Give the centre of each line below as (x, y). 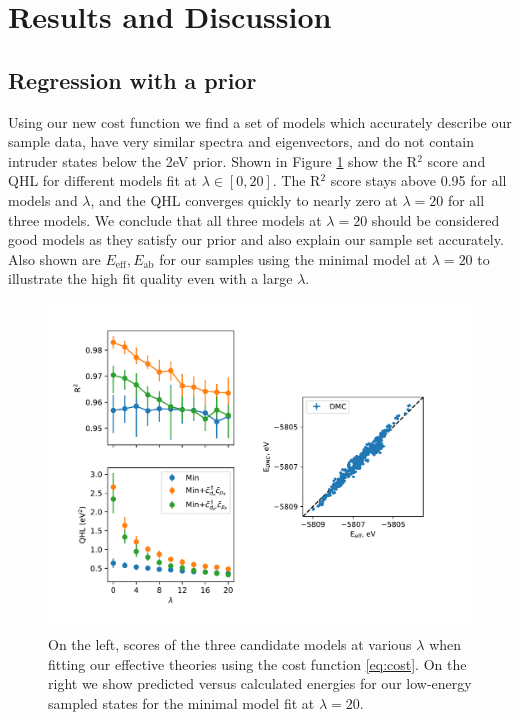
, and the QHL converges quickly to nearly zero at (244, 199)
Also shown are (54, 258)
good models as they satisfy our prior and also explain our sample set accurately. (256, 239)
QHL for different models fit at (102, 180)
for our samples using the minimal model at (293, 258)
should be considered (435, 219)
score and (456, 160)
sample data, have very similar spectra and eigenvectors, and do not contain (241, 141)
